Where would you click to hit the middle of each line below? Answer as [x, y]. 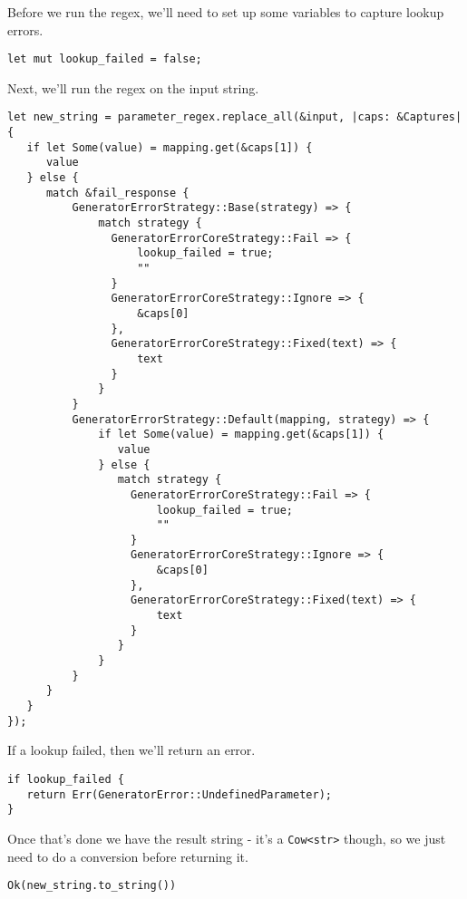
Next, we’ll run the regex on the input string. [133, 87]
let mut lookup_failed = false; [105, 59]
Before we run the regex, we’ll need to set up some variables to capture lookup [226, 12]
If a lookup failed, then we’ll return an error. [131, 750]
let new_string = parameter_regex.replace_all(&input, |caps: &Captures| [235, 117]
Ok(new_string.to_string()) [92, 886]
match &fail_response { [117, 193]
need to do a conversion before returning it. [128, 856]
